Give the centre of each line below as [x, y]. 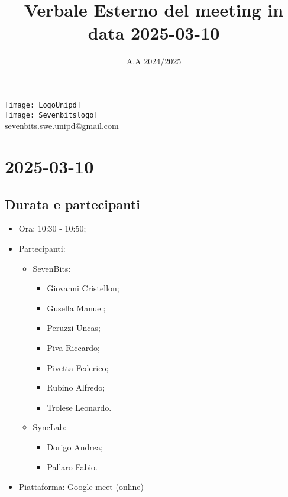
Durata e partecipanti [72, 204]
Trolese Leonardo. [79, 407]
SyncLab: [50, 427]
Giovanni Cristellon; [83, 288]
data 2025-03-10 [154, 33]
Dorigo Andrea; [75, 446]
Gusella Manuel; [76, 308]
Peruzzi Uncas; [74, 328]
